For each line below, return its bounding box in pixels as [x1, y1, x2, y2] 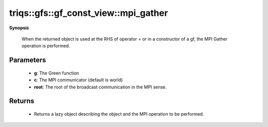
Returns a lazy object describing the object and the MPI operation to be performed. [34, 111, 204, 117]
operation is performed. [21, 43, 70, 49]
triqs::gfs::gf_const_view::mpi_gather [9, 7, 168, 18]
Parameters [9, 56, 46, 64]
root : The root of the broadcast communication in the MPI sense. [34, 84, 167, 90]
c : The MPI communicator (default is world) [34, 77, 123, 83]
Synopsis [9, 25, 29, 31]
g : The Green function [34, 70, 79, 76]
